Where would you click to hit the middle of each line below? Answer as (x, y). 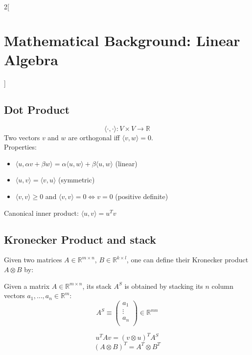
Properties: (20, 147)
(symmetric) (77, 180)
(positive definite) (142, 196)
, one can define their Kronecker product (187, 260)
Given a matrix (27, 286)
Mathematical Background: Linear (122, 40)
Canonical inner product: (41, 213)
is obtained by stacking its (164, 286)
